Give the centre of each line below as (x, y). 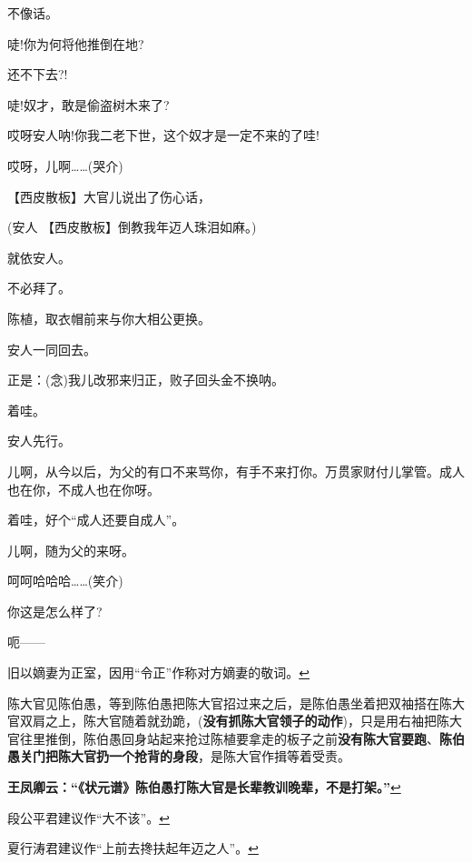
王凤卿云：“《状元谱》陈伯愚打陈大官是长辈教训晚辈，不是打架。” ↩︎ (204, 787)
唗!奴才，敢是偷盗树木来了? (88, 104)
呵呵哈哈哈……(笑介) (65, 581)
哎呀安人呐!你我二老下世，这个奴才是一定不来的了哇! (163, 135)
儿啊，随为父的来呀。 (71, 550)
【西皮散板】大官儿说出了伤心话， (109, 196)
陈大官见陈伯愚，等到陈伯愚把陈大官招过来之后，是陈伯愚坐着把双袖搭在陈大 (236, 702)
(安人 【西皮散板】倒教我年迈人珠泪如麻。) (132, 227)
